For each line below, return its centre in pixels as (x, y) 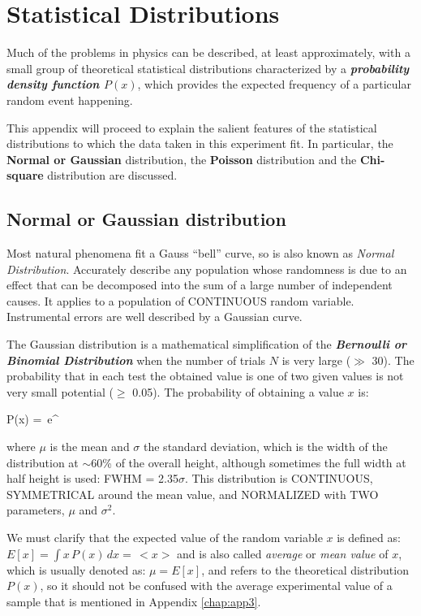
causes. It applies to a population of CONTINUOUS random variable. (180, 300)
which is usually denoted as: (76, 569)
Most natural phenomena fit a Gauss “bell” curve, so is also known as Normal (200, 253)
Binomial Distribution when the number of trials (136, 360)
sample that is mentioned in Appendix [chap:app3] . (134, 601)
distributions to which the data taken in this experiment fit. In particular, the (200, 143)
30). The (393, 360)
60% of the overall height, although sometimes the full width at (249, 462)
